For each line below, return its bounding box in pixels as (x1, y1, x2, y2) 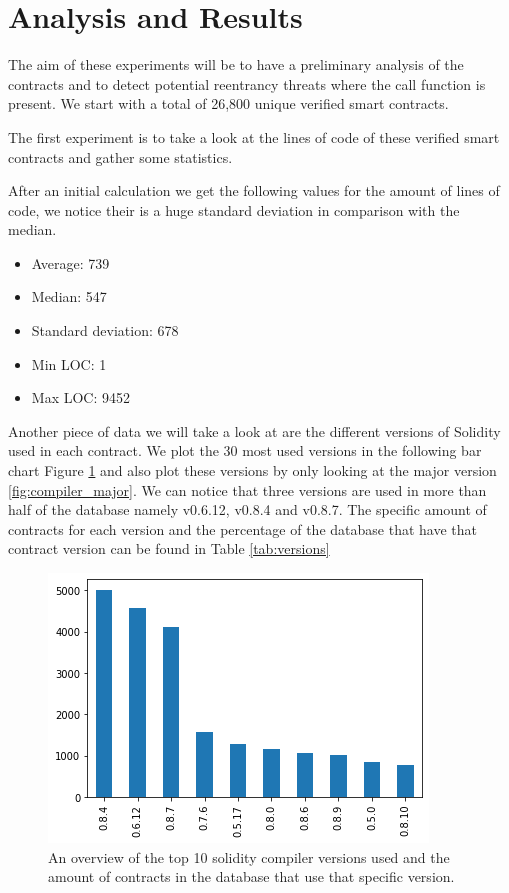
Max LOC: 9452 (31, 387, 130, 408)
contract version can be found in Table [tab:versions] (8, 538, 330, 559)
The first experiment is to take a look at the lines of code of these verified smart (8, 126, 500, 147)
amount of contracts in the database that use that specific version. (48, 866, 455, 887)
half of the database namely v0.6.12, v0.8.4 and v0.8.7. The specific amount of (8, 499, 487, 520)
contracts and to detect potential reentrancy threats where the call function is (8, 73, 486, 94)
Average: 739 (31, 252, 110, 273)
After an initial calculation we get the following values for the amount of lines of (8, 180, 500, 201)
